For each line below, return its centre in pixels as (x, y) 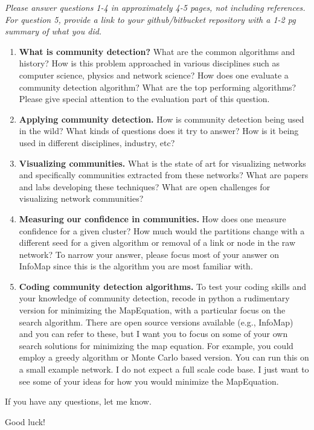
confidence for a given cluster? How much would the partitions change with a (162, 230)
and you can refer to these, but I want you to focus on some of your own (153, 334)
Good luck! (25, 421)
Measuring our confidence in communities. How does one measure (152, 218)
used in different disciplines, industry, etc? (97, 142)
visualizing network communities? (81, 198)
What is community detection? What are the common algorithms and (157, 51)
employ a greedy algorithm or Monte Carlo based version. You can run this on (164, 357)
